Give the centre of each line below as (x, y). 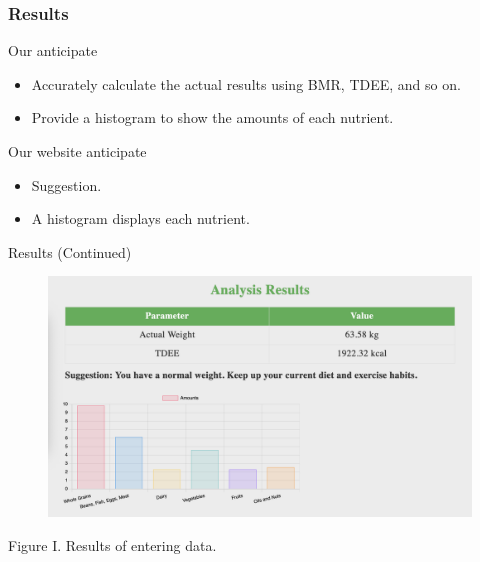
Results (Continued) (70, 251)
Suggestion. (66, 184)
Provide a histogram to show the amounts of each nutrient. (212, 117)
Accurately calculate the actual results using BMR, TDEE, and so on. (246, 83)
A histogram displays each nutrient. (140, 218)
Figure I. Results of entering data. (112, 544)
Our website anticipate (77, 151)
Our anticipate (53, 50)
